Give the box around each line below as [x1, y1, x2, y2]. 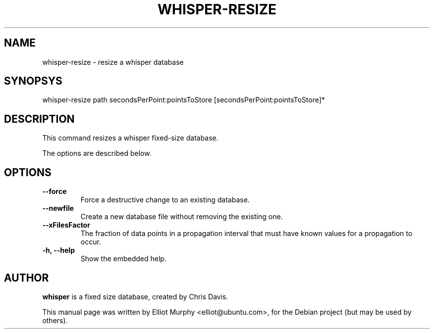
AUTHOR [4, 271, 49, 284]
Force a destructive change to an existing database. [80, 195, 250, 204]
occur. [80, 238, 101, 246]
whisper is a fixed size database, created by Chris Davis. [42, 292, 228, 301]
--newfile [42, 204, 74, 213]
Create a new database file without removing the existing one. [80, 212, 283, 221]
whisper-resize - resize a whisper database [42, 57, 184, 66]
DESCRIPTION [4, 112, 75, 125]
